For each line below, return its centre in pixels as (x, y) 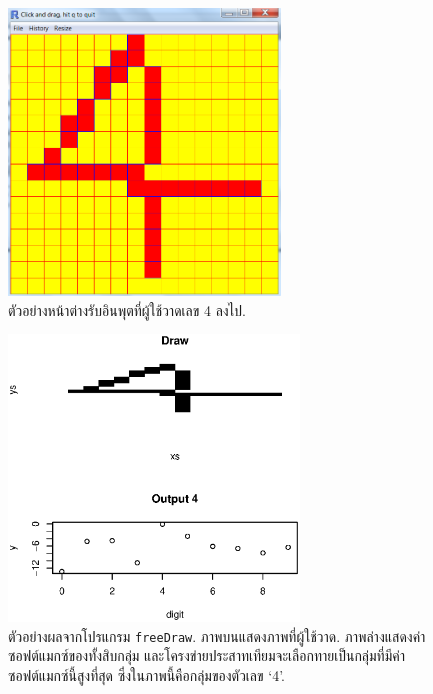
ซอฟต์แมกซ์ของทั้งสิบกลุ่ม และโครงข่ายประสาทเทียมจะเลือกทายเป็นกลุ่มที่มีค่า (207, 655)
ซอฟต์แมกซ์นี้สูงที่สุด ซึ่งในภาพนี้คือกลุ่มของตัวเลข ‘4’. (147, 675)
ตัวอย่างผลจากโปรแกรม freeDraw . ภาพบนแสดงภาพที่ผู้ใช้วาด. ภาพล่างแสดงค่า (217, 635)
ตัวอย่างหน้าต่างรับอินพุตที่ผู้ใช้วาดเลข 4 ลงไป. (127, 309)
